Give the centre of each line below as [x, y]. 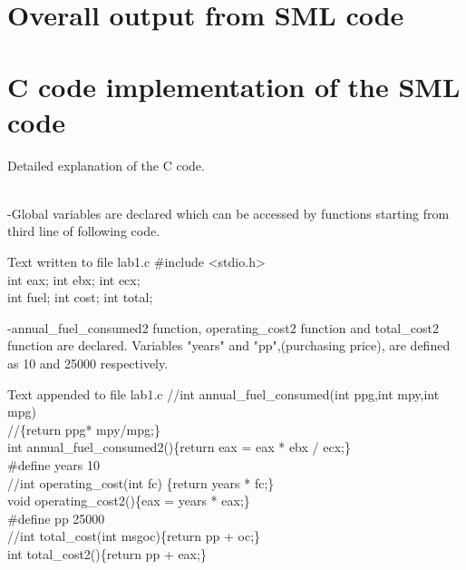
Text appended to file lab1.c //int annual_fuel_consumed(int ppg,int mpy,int [223, 393]
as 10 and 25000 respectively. [88, 364]
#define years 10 [53, 465]
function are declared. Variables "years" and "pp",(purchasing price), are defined [229, 345]
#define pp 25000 [56, 518]
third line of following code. [84, 231]
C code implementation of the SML [234, 86]
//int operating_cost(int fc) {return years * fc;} [141, 482]
